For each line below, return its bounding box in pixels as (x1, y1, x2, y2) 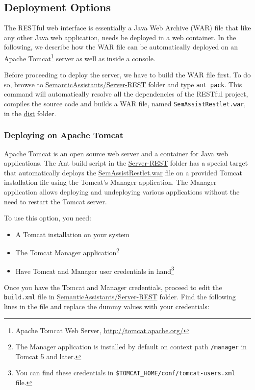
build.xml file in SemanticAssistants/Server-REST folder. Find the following (4, 292, 236, 302)
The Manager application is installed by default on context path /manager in (15, 341, 247, 352)
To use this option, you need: (4, 213, 91, 223)
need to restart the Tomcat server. (4, 196, 107, 206)
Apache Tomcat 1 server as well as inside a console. (4, 51, 155, 63)
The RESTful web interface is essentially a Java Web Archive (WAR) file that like (4, 23, 251, 33)
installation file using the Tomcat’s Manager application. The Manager (4, 177, 217, 187)
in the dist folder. (4, 108, 56, 118)
